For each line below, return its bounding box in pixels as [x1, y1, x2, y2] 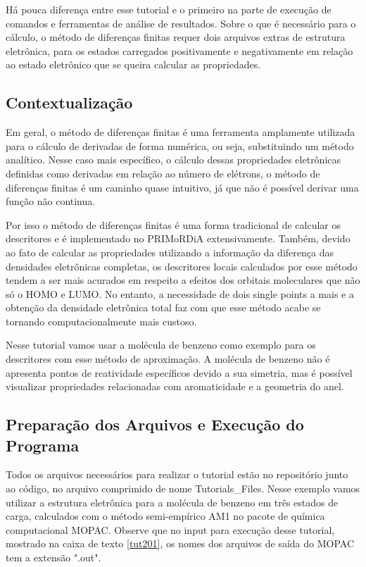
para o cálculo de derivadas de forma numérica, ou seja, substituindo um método [6, 138, 354, 153]
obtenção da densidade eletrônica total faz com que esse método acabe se [6, 300, 321, 315]
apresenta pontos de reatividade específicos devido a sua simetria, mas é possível [6, 365, 353, 380]
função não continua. [6, 194, 96, 208]
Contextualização [6, 92, 133, 113]
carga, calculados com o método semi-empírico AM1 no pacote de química [6, 509, 325, 523]
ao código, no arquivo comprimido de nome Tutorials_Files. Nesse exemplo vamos [6, 481, 360, 496]
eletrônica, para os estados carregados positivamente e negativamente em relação [6, 43, 353, 58]
